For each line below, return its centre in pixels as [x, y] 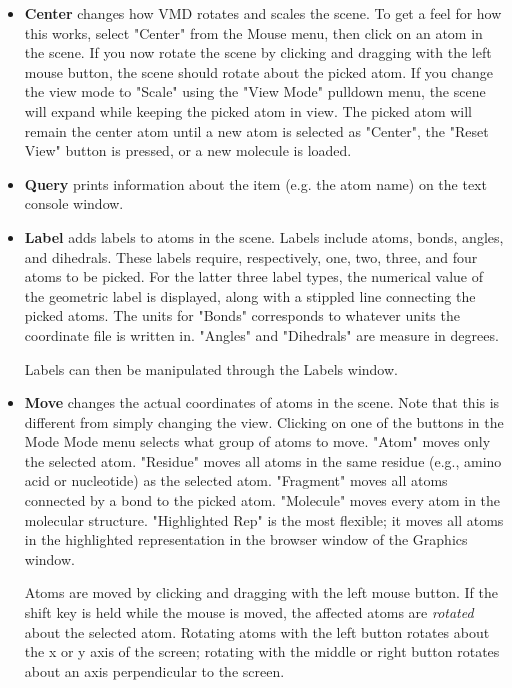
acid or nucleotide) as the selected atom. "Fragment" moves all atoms [236, 480]
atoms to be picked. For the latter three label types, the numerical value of [254, 276]
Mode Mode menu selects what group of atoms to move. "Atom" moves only [257, 441]
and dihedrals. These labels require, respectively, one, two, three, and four [251, 256]
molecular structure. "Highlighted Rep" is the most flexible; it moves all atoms [264, 519]
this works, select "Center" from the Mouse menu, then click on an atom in [253, 32]
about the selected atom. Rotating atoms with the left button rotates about [257, 631]
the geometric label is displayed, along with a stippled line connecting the [250, 295]
